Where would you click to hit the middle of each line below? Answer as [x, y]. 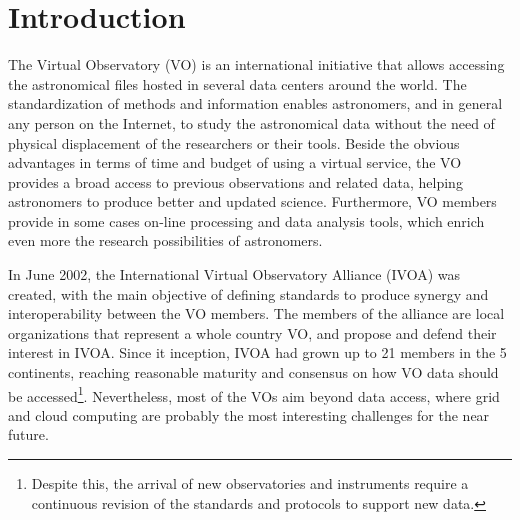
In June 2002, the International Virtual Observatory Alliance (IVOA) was [234, 274]
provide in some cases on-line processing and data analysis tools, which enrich [246, 220]
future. [28, 434]
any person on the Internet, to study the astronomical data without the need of [251, 122]
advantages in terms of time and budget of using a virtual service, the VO [235, 162]
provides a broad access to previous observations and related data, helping [235, 181]
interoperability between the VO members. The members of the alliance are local [256, 313]
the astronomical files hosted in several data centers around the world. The [237, 83]
